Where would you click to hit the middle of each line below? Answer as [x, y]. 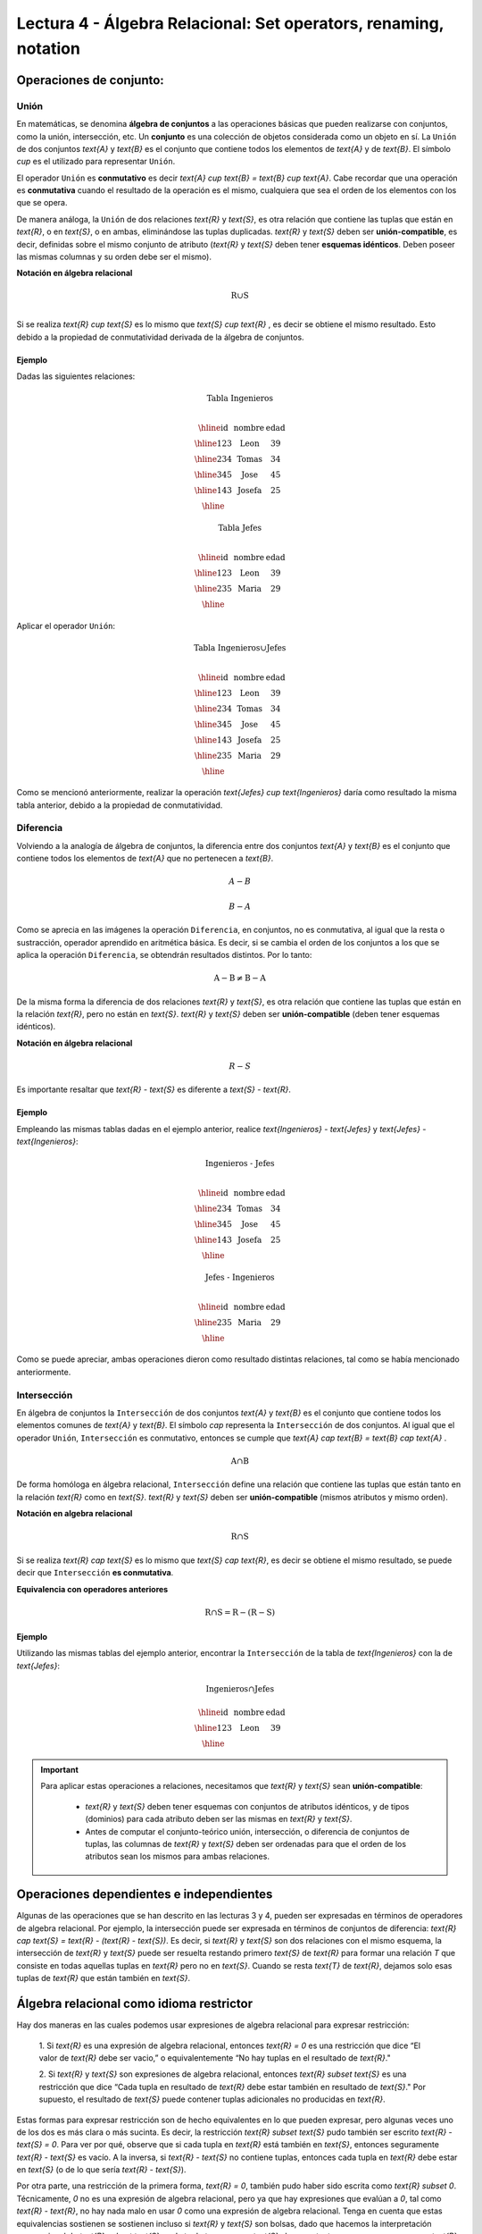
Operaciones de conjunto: [90, 80]
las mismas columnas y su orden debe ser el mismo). [114, 257]
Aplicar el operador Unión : [66, 626]
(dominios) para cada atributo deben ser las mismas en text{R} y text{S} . [219, 1819]
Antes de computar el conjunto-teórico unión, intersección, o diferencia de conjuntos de [248, 1831]
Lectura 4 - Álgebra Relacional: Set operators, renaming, [230, 23]
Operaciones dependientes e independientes [145, 1894]
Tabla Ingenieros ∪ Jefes [240, 647]
